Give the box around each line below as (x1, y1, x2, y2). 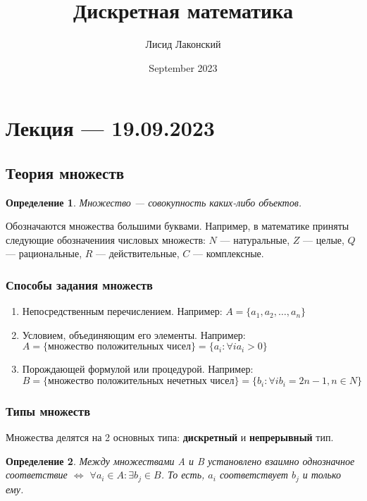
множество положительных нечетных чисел (48, 376, 235, 387)
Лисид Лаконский (145, 37, 221, 51)
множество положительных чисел (47, 342, 191, 352)
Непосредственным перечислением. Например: (22, 304, 223, 318)
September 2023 (149, 60, 218, 75)
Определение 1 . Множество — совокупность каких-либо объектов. (6, 194, 302, 209)
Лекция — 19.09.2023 (6, 113, 215, 142)
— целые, (303, 232, 344, 247)
